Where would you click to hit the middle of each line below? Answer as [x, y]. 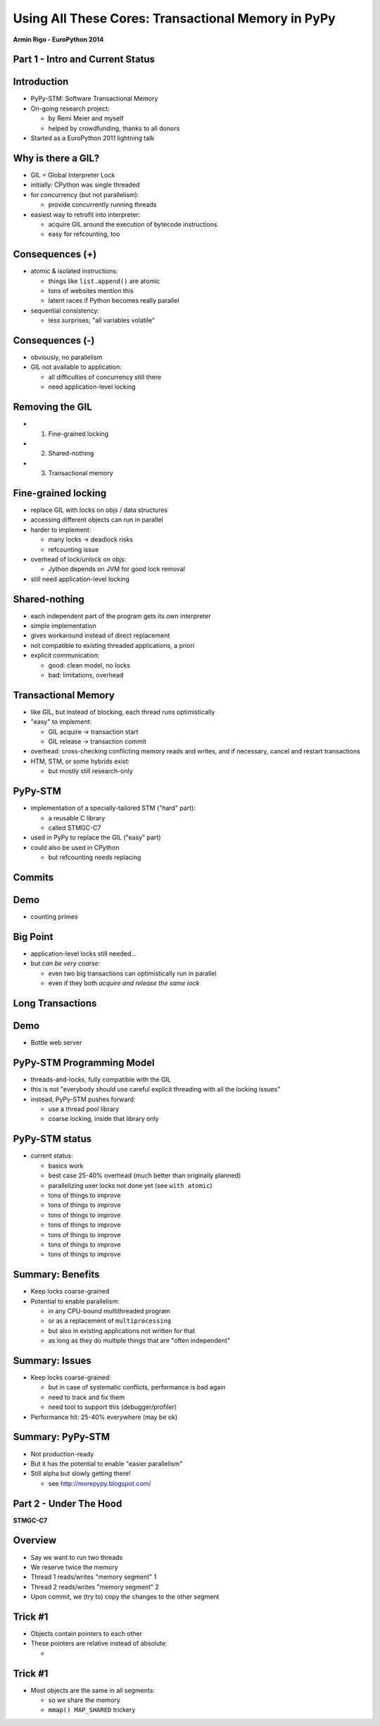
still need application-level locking [80, 579]
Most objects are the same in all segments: [93, 1690]
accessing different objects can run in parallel [97, 520]
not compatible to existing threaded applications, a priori [113, 645]
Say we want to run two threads [77, 1557]
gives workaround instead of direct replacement [100, 636]
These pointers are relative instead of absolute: [99, 1644]
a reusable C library [77, 818]
